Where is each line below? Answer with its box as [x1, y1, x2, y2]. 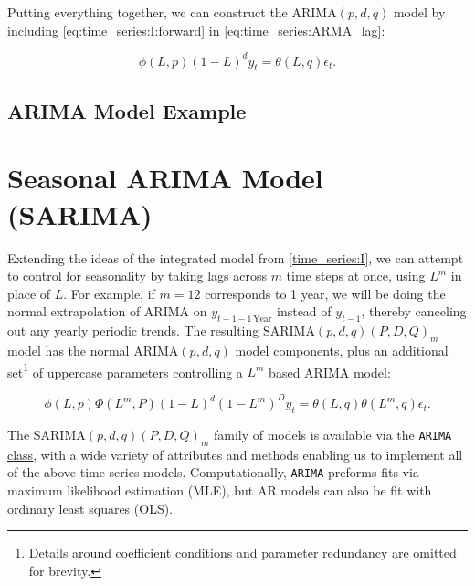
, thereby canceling [361, 302, 467, 321]
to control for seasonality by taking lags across [7, 266, 267, 285]
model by [393, 3, 446, 21]
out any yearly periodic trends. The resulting [7, 321, 259, 340]
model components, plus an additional [235, 340, 449, 359]
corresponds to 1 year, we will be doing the [205, 283, 446, 303]
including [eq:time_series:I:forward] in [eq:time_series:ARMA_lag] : [7, 20, 385, 39]
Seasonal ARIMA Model [7, 159, 323, 197]
